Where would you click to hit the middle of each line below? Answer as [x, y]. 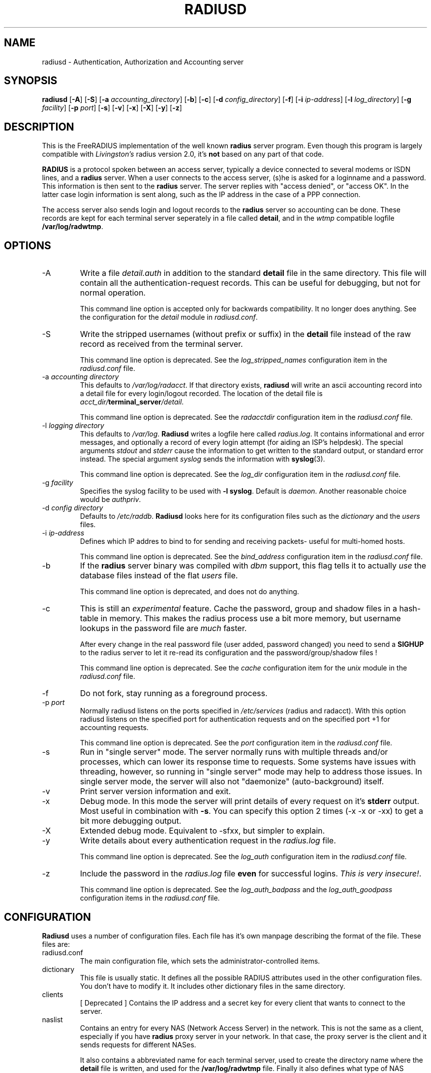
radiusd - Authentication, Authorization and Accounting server [143, 62]
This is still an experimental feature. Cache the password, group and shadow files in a [238, 609]
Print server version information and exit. [155, 791]
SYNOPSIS [31, 81]
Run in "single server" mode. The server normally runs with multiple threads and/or [234, 752]
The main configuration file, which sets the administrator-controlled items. [200, 961]
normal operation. [113, 293]
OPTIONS [28, 245]
